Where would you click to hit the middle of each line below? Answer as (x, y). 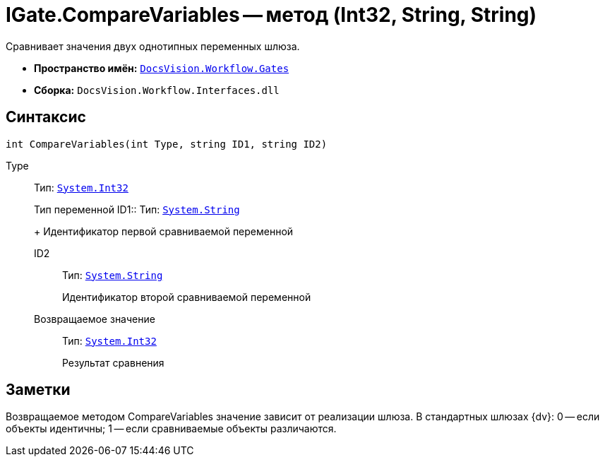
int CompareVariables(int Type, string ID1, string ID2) (167, 144)
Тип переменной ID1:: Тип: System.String (137, 209)
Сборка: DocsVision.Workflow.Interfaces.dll (157, 90)
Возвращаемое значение (95, 319)
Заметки (38, 390)
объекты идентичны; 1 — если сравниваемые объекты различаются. (171, 429)
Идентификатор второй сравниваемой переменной (187, 297)
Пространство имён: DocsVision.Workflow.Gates (162, 68)
